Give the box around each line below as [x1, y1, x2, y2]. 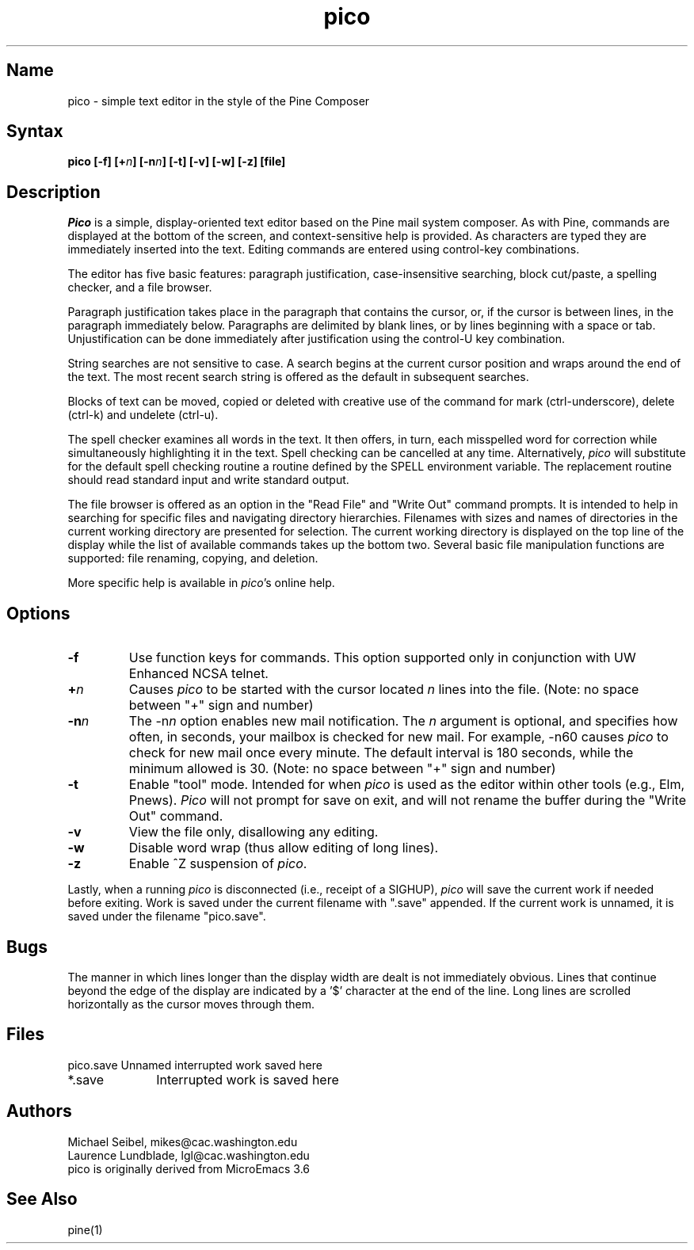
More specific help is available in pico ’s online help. [67, 576, 335, 590]
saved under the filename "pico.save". [67, 909, 266, 924]
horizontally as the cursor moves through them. [67, 997, 315, 1011]
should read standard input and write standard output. [67, 473, 349, 487]
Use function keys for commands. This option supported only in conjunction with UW [128, 650, 636, 666]
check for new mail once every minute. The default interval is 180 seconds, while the [128, 745, 634, 761]
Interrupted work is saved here [156, 1071, 339, 1088]
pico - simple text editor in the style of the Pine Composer [67, 93, 370, 108]
